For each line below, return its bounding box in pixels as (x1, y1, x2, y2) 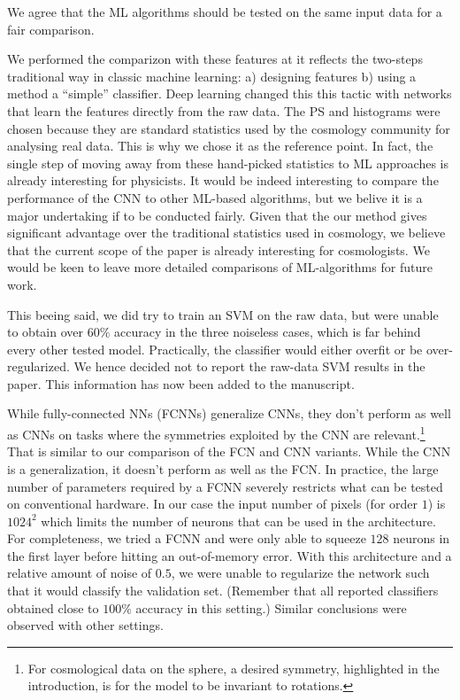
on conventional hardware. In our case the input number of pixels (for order (7, 494, 418, 513)
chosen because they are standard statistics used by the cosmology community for (7, 119, 450, 137)
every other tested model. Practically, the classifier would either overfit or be (7, 339, 423, 358)
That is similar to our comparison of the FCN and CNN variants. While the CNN (7, 442, 451, 461)
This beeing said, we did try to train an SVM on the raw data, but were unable (7, 305, 439, 323)
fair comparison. (7, 19, 95, 38)
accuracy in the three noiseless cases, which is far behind (113, 323, 421, 341)
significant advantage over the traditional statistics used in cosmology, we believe (7, 223, 446, 242)
